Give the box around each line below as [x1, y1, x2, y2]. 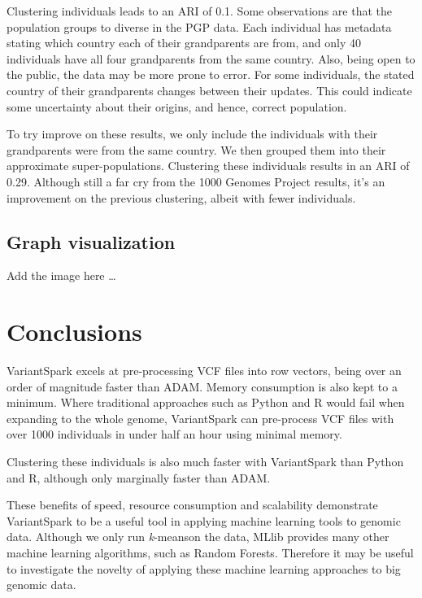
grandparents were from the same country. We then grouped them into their [7, 141, 386, 158]
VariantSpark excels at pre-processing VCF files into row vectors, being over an [7, 362, 402, 379]
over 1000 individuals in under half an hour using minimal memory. [7, 426, 342, 443]
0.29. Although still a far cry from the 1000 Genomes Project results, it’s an [7, 172, 385, 190]
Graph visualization [7, 229, 176, 254]
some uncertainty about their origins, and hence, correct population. [7, 98, 347, 115]
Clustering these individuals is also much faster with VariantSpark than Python [7, 453, 404, 470]
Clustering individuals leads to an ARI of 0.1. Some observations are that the [7, 2, 392, 19]
